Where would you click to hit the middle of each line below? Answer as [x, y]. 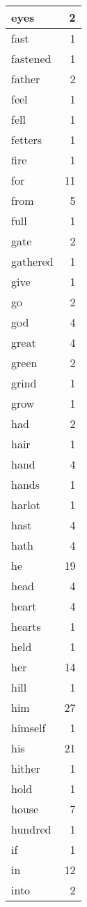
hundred [31, 829]
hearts [26, 626]
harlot [26, 505]
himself [29, 728]
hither [26, 768]
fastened [31, 58]
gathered [32, 261]
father [26, 79]
